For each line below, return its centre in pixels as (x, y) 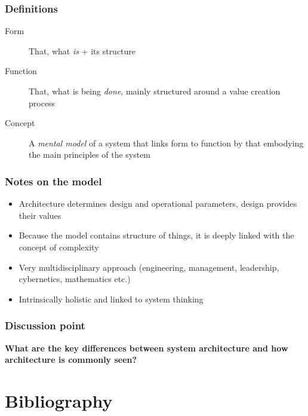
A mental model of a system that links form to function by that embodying (166, 143)
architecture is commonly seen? (71, 360)
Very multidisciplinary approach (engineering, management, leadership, (149, 267)
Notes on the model (53, 181)
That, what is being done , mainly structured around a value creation (155, 91)
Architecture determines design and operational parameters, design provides (158, 204)
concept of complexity (59, 247)
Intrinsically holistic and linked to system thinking (111, 299)
